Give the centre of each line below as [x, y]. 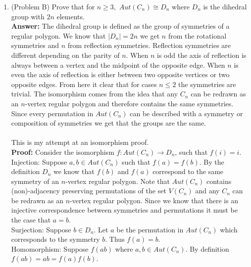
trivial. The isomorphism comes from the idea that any [95, 94]
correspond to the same [188, 171]
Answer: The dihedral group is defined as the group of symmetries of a [120, 26]
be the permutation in [150, 229]
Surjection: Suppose [41, 229]
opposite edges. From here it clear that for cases [84, 84]
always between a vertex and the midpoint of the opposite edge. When [118, 65]
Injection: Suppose [39, 161]
